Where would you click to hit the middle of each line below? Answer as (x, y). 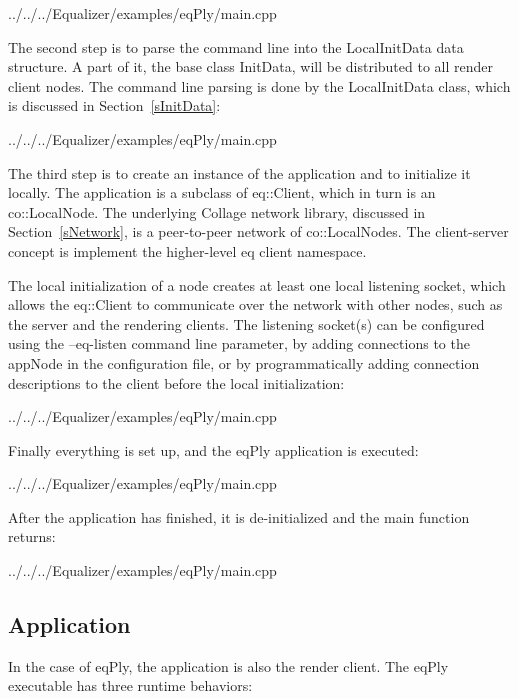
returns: (32, 536)
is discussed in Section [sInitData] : (114, 105)
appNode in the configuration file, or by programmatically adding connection (244, 362)
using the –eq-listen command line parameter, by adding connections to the (239, 343)
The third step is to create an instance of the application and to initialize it (239, 172)
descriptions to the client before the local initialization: (176, 382)
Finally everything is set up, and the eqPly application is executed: (213, 449)
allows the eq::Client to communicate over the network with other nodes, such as (255, 304)
